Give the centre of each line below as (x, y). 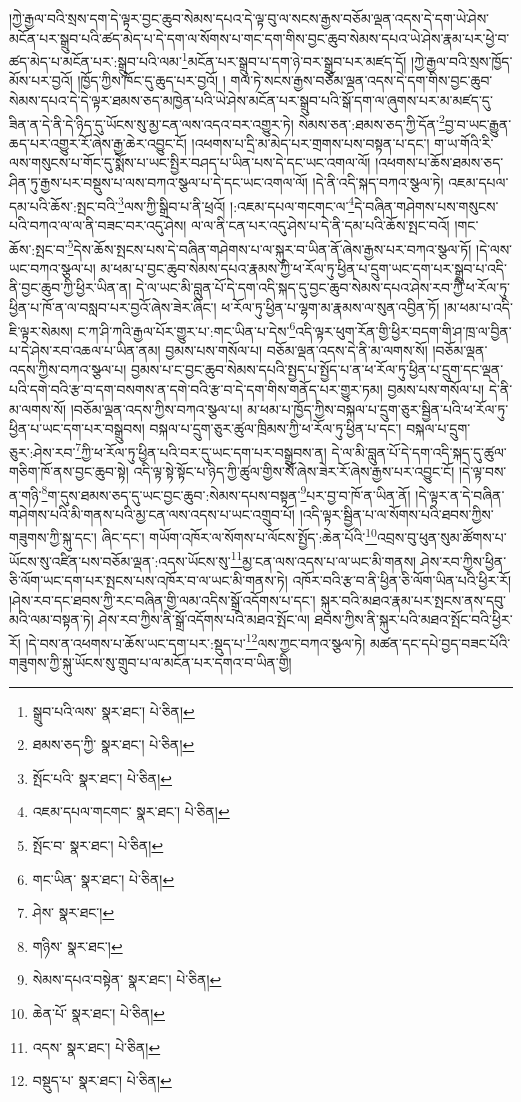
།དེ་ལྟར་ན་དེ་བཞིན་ (460, 494)
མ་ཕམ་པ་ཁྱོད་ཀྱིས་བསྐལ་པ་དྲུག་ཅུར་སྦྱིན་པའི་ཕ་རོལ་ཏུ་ (378, 408)
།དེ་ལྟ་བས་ (482, 471)
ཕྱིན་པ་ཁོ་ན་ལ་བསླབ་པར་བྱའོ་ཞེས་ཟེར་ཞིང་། (113, 306)
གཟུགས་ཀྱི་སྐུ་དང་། (53, 537)
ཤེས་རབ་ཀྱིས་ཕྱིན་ (463, 560)
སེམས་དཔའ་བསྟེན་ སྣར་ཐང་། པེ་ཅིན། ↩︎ (127, 979)
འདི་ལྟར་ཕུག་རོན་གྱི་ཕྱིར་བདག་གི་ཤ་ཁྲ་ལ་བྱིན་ (403, 330)
